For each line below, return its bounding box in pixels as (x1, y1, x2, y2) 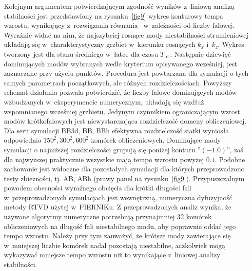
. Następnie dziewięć (170, 48, 231, 59)
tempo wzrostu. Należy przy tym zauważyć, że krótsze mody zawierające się (4, 230, 231, 241)
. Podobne (214, 154, 245, 164)
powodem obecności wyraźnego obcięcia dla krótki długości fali (4, 183, 192, 193)
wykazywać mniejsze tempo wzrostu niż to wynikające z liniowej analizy (4, 250, 221, 260)
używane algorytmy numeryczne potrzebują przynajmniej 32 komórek (4, 211, 212, 222)
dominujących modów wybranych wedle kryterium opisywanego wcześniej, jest (4, 58, 237, 68)
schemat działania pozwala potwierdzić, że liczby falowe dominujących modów (4, 87, 237, 97)
